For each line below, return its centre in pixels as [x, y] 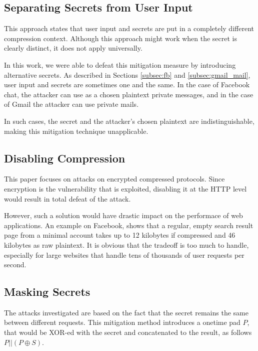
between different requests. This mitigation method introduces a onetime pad [122, 322]
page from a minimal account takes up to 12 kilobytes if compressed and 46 [120, 235]
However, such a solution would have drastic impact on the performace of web [123, 215]
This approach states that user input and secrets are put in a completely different [129, 28]
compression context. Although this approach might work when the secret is [121, 38]
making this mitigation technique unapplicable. [76, 131]
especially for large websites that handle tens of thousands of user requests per [124, 254]
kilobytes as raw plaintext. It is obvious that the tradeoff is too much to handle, [126, 244]
